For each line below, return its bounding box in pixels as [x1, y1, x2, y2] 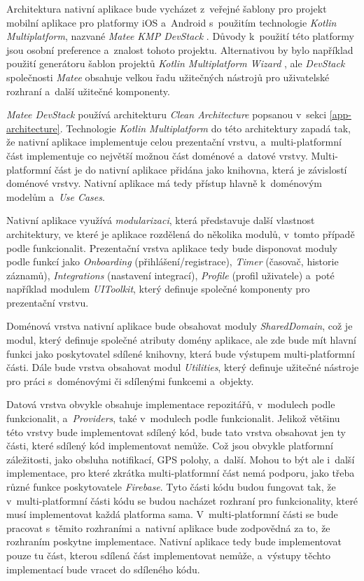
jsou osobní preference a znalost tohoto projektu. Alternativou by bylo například [6, 42, 353, 57]
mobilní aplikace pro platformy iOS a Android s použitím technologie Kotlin [6, 15, 337, 29]
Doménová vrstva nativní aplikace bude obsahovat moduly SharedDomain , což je [6, 318, 353, 333]
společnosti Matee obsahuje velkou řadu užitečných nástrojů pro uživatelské [6, 69, 330, 84]
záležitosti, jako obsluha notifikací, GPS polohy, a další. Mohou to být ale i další [6, 451, 355, 466]
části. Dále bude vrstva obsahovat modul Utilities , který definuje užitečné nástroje [6, 360, 359, 374]
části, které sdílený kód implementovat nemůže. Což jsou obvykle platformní [6, 438, 333, 453]
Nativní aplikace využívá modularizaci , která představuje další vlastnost [6, 213, 315, 227]
